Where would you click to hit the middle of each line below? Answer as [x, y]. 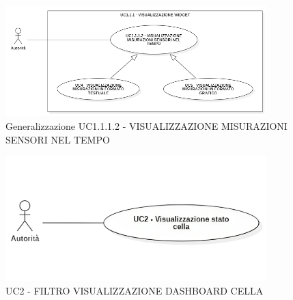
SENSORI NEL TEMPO [58, 139]
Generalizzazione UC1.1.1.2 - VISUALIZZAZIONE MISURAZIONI [146, 125]
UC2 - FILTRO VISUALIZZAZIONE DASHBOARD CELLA [135, 291]
